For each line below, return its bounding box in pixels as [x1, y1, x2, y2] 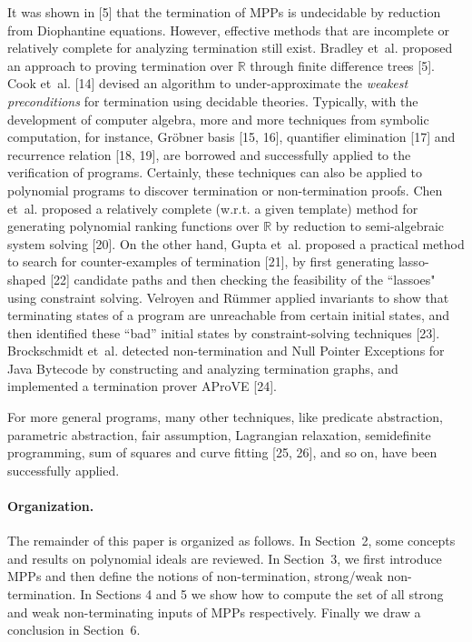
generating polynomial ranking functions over [7, 216, 260, 236]
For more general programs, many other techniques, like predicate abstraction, [7, 407, 443, 426]
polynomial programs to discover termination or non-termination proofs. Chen [7, 180, 443, 199]
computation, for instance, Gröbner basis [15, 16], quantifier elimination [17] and [7, 127, 456, 146]
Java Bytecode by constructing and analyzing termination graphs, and [7, 358, 398, 377]
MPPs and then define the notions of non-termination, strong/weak [7, 567, 383, 586]
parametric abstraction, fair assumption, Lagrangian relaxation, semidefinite [7, 425, 431, 444]
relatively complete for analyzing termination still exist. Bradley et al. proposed [7, 38, 453, 57]
